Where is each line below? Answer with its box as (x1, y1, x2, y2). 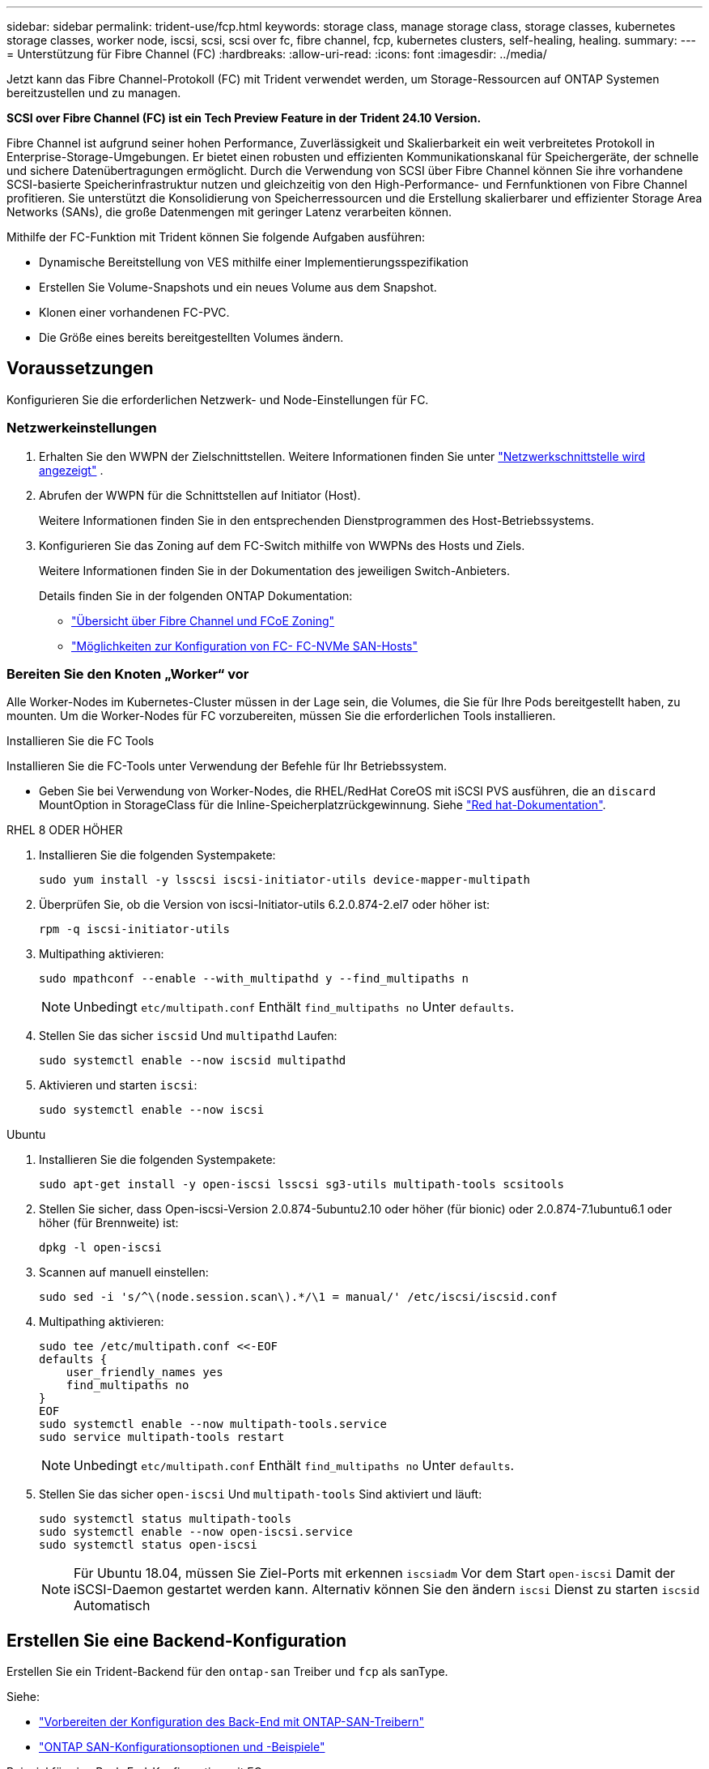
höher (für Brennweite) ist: (39, 1216, 179, 1230)
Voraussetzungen (6, 358, 154, 379)
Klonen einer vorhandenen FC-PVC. (39, 305, 230, 319)
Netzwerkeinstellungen (6, 420, 157, 437)
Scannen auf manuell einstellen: (39, 1265, 209, 1280)
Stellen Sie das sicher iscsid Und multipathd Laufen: (39, 1029, 338, 1043)
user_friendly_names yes (66, 1366, 223, 1379)
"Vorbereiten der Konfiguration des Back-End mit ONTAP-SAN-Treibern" (39, 1715, 424, 1729)
